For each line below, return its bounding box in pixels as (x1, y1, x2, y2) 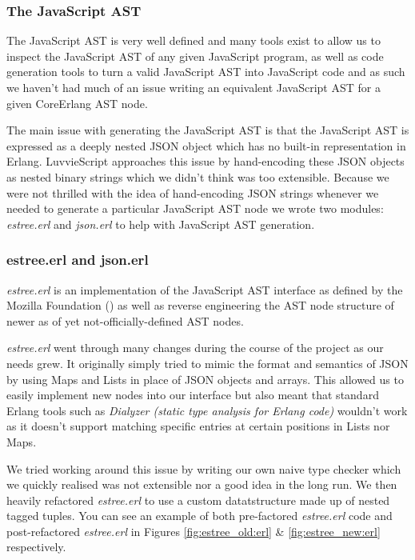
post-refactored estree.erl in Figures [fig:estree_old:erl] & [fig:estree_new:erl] (6, 522, 381, 539)
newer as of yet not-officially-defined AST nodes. (6, 312, 244, 329)
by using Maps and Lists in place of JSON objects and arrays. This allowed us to (6, 370, 404, 387)
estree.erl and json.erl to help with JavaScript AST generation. (6, 215, 315, 232)
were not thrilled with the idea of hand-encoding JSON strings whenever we (6, 184, 379, 201)
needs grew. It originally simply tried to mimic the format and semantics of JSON (6, 354, 409, 371)
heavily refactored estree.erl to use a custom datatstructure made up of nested (6, 491, 390, 508)
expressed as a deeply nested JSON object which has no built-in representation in (6, 137, 406, 154)
